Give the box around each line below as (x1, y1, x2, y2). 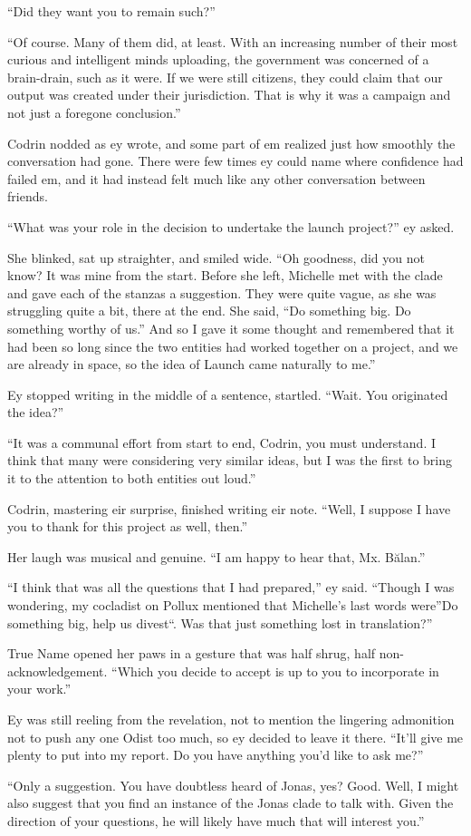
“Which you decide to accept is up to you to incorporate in (111, 661, 439, 680)
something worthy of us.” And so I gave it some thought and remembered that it (7, 318, 455, 337)
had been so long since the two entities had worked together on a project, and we (7, 336, 458, 355)
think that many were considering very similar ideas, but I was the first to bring (7, 451, 453, 470)
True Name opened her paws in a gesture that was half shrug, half (7, 644, 376, 663)
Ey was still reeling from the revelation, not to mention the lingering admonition (7, 710, 455, 728)
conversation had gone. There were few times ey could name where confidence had (7, 151, 464, 170)
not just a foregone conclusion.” (7, 102, 181, 122)
